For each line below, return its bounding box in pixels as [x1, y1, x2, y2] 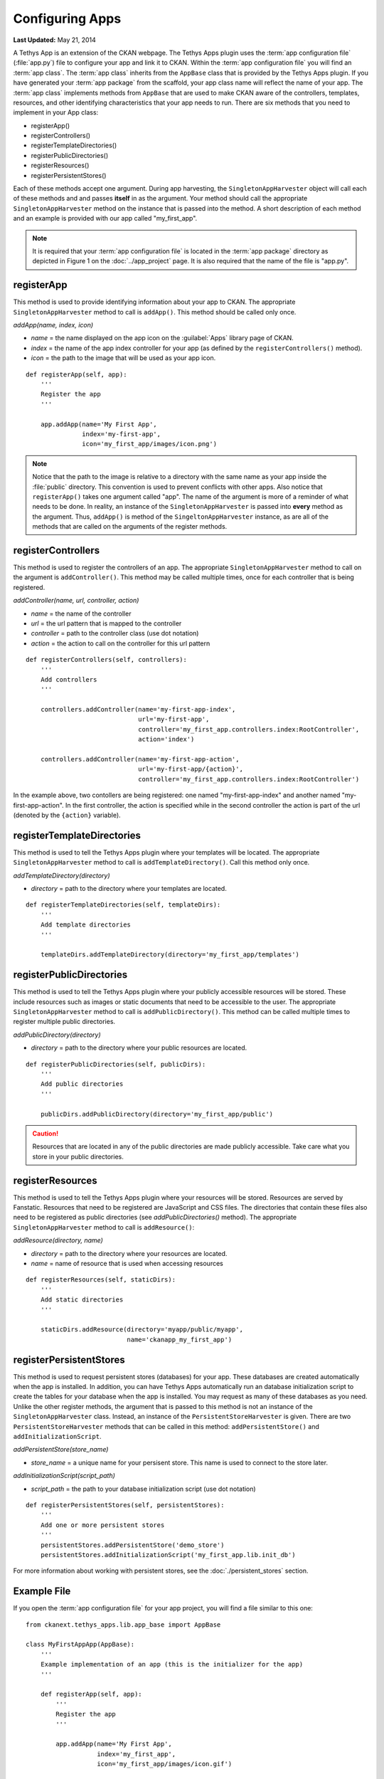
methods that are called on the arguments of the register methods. [32, 522, 228, 531]
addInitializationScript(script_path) [13, 1472, 115, 1480]
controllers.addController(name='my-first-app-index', [40, 705, 236, 714]
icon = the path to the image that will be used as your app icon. [31, 354, 216, 362]
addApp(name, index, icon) [13, 321, 94, 329]
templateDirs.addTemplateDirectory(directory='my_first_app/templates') [40, 951, 300, 959]
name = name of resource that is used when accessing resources [31, 1260, 223, 1268]
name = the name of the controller [31, 609, 132, 618]
